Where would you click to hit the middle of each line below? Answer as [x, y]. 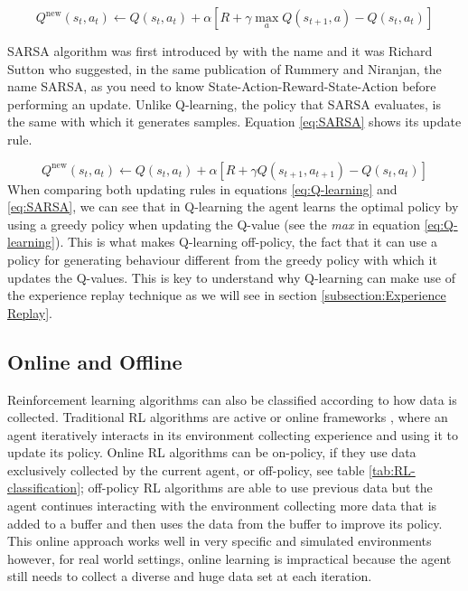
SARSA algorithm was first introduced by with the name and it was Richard [220, 51]
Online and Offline [95, 361]
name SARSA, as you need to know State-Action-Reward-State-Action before [222, 86]
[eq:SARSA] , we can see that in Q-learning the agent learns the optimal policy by [233, 206]
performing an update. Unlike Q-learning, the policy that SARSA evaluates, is [225, 103]
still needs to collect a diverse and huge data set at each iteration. [190, 576]
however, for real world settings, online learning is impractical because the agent [229, 558]
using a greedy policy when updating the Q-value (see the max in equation [214, 224]
